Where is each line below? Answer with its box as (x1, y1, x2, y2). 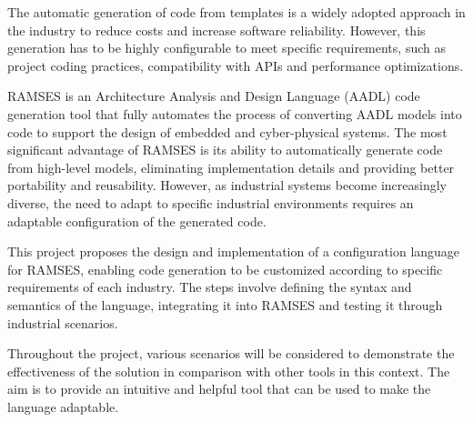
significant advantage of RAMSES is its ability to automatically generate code (7, 140, 443, 159)
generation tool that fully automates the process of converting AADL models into (7, 104, 462, 123)
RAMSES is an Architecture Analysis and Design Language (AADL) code (7, 86, 420, 105)
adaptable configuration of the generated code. (7, 211, 267, 230)
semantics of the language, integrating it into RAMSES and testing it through (7, 295, 443, 314)
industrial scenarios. (7, 313, 118, 332)
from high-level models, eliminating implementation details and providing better (7, 157, 455, 176)
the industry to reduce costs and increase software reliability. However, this (7, 20, 426, 39)
